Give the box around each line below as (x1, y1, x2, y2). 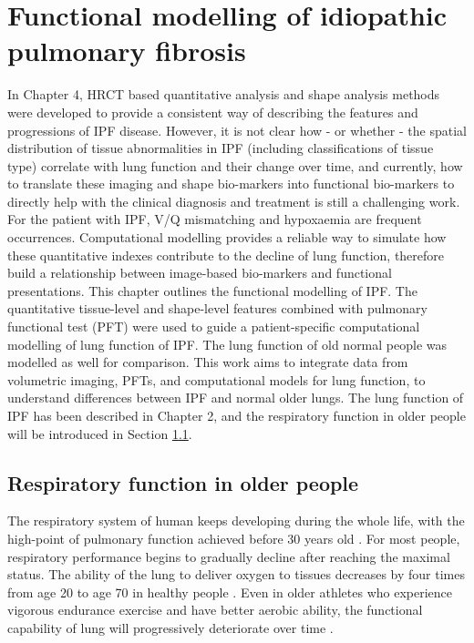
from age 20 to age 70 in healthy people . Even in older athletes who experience (7, 582, 453, 601)
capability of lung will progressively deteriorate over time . (7, 617, 334, 637)
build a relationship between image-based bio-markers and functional (7, 263, 392, 282)
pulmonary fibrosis (7, 32, 246, 69)
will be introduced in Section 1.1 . (7, 424, 192, 443)
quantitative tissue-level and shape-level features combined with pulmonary (7, 299, 428, 318)
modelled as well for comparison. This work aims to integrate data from (7, 352, 408, 372)
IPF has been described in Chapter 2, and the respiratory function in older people (7, 406, 466, 424)
